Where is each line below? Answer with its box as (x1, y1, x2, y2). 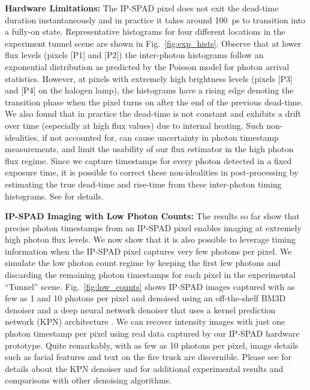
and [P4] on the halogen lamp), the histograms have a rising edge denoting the (5, 84, 294, 96)
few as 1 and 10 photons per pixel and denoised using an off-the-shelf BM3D (5, 292, 286, 304)
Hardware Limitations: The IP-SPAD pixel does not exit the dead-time (5, 2, 279, 14)
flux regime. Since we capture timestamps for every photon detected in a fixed (5, 154, 292, 167)
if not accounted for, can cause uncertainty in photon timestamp (42, 131, 279, 143)
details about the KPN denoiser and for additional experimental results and (5, 362, 284, 374)
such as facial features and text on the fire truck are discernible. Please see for (5, 350, 292, 363)
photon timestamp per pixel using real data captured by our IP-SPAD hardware (5, 327, 300, 340)
